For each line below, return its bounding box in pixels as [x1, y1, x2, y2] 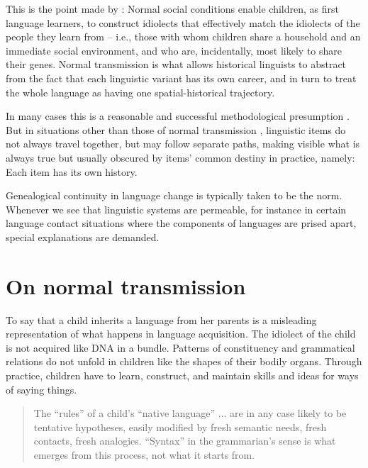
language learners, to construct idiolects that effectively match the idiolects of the [6, 15, 360, 30]
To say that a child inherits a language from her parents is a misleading [6, 312, 317, 327]
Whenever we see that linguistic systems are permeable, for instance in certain [6, 201, 347, 216]
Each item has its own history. [6, 164, 138, 179]
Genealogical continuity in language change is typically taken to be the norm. [6, 188, 342, 203]
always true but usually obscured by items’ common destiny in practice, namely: [6, 150, 355, 165]
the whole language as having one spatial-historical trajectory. [6, 84, 275, 99]
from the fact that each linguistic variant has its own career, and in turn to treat [6, 70, 357, 85]
